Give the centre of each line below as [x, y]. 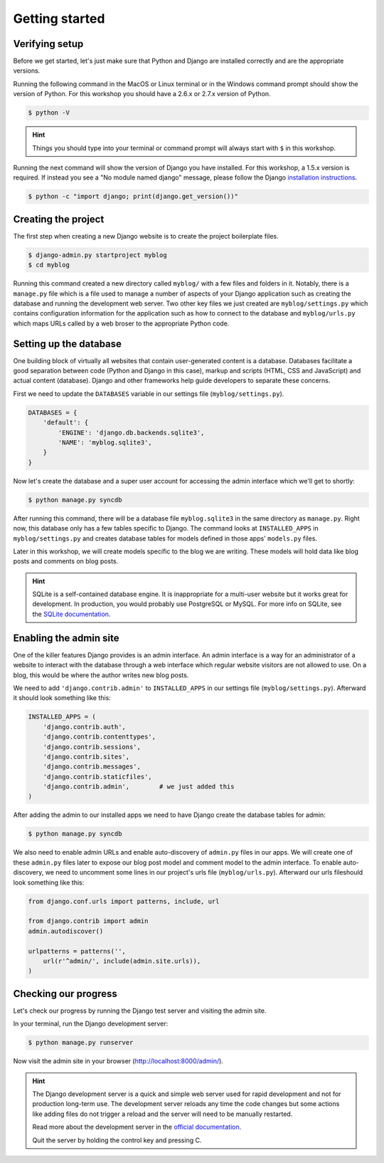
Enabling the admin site [66, 638]
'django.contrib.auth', [84, 727]
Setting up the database [68, 344]
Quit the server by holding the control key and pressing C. [117, 1140]
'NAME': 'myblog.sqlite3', [105, 443]
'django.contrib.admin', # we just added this [139, 787]
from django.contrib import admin [88, 921]
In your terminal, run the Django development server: [91, 1024]
